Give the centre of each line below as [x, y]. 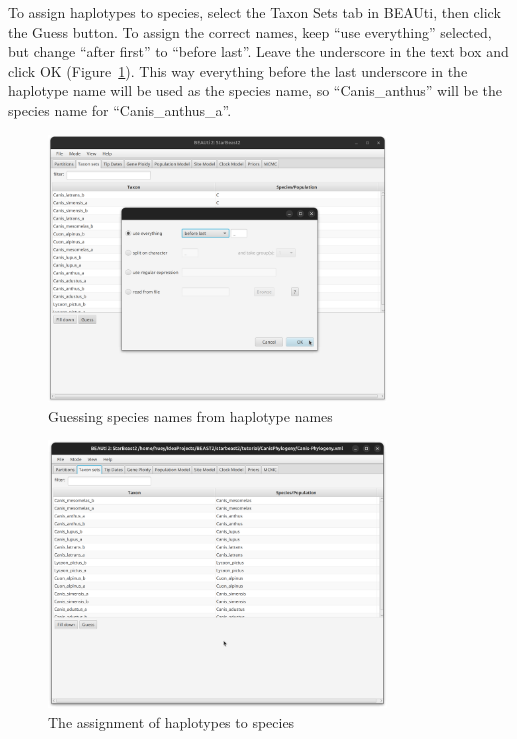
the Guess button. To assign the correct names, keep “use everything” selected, [250, 31]
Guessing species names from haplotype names [190, 415]
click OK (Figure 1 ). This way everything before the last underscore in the [238, 70]
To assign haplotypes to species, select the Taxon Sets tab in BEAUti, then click [254, 12]
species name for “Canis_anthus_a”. [120, 109]
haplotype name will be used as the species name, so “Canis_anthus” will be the [255, 90]
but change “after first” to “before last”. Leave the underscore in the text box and [258, 51]
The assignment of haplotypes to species [171, 721]
